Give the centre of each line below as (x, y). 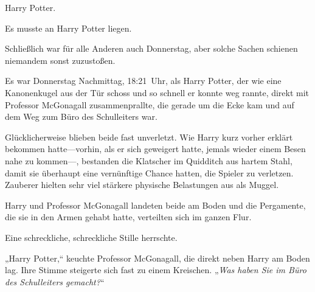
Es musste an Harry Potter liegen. (68, 28)
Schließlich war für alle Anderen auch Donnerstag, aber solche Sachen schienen (151, 48)
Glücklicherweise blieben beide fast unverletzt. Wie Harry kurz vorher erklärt (149, 137)
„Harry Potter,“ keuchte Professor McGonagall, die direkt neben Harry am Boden (157, 258)
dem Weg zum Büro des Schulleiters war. (81, 116)
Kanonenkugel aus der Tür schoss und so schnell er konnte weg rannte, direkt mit (157, 92)
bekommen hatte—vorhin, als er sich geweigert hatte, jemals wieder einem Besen (155, 149)
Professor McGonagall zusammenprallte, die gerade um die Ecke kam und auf (150, 104)
